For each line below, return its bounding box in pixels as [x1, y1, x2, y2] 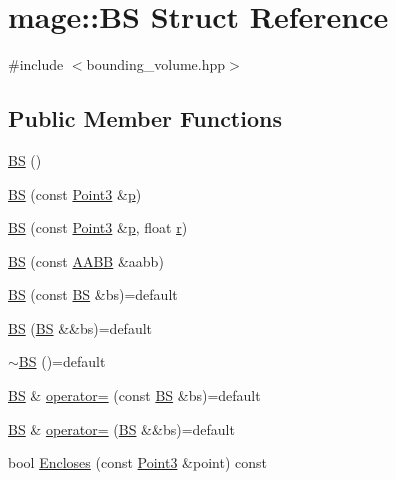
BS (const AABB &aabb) [8, 250, 164, 271]
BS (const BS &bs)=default [8, 284, 178, 305]
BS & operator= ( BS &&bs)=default [8, 418, 235, 439]
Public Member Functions [8, 103, 282, 134]
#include [8, 54, 64, 75]
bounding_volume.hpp [86, 54, 226, 75]
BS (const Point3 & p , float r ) [8, 217, 188, 238]
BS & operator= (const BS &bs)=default [8, 385, 261, 406]
